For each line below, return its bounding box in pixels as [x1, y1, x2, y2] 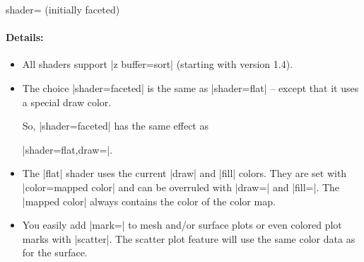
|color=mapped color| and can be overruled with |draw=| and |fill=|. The [22, 179, 340, 194]
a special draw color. [22, 94, 112, 109]
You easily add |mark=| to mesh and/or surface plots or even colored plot [22, 217, 342, 232]
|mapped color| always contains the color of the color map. [22, 193, 276, 208]
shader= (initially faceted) [6, 2, 120, 16]
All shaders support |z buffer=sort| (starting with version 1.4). [22, 57, 293, 72]
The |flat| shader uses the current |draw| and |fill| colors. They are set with [22, 166, 347, 181]
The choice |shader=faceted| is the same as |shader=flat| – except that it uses [22, 80, 359, 95]
